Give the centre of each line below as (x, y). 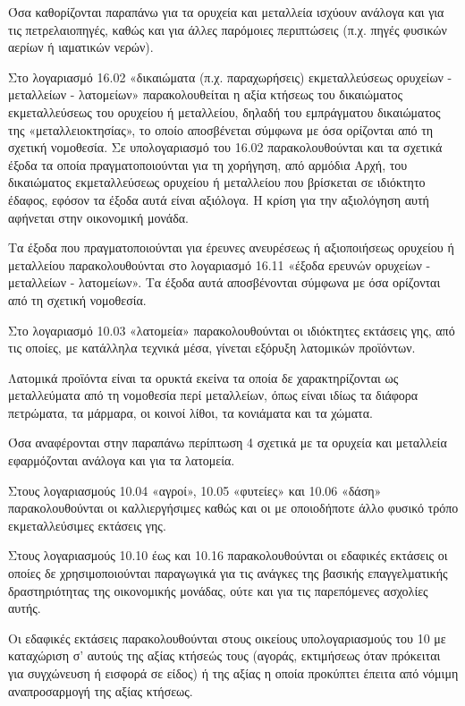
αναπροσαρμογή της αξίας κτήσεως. (101, 690)
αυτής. (25, 608)
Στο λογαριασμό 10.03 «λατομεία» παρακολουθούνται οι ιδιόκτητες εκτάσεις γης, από (232, 330)
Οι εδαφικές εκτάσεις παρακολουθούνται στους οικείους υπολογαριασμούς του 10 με (227, 638)
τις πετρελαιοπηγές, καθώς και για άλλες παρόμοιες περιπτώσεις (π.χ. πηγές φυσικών (228, 29)
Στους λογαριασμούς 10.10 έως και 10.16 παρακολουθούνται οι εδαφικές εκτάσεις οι (228, 555)
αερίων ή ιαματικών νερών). (81, 47)
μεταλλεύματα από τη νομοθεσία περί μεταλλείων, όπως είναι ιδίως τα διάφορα (213, 395)
